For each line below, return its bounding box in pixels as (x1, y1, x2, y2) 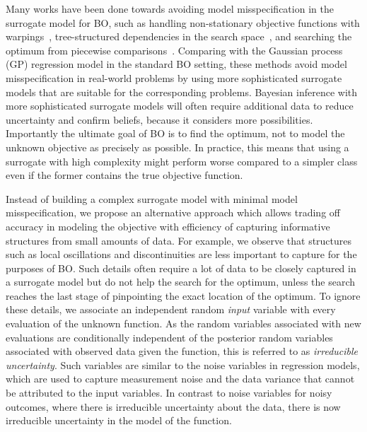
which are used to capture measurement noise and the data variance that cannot (6, 371, 355, 386)
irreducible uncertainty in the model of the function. (6, 413, 232, 428)
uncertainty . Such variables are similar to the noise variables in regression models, (6, 357, 360, 372)
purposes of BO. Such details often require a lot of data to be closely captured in (6, 260, 356, 275)
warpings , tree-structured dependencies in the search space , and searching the (6, 29, 352, 44)
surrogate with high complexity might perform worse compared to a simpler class (6, 153, 358, 168)
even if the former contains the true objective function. (6, 168, 243, 182)
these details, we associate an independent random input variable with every (6, 302, 336, 317)
